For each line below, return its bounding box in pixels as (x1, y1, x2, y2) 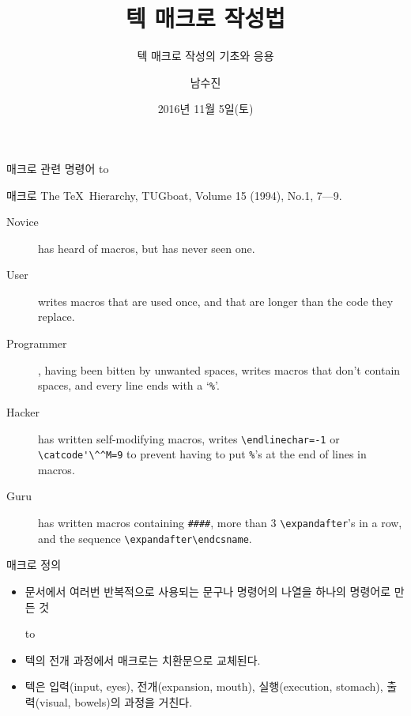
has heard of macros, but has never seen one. (38, 239, 255, 256)
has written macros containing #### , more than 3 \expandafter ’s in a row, (38, 514, 402, 530)
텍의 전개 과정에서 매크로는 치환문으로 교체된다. (25, 651, 261, 668)
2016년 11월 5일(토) (157, 100, 254, 117)
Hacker (6, 403, 40, 420)
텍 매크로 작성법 (126, 2, 285, 34)
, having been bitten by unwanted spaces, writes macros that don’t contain (38, 361, 401, 378)
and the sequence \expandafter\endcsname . (38, 529, 252, 546)
